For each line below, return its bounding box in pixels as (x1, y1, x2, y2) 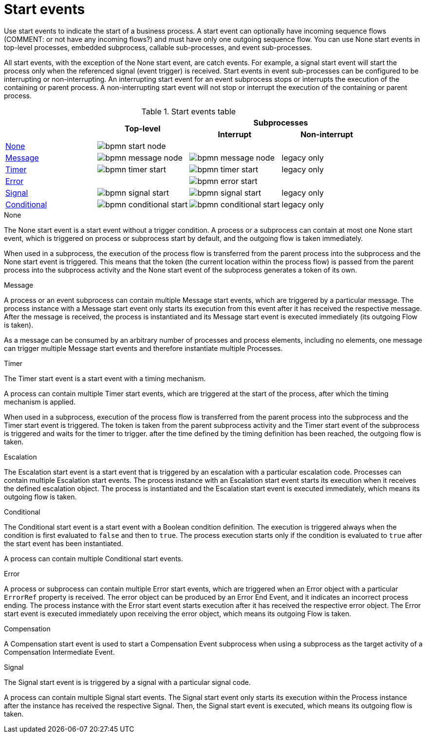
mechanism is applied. (4, 397, 76, 406)
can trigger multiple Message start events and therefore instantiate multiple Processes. (4, 344, 283, 352)
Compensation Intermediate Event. (4, 647, 115, 656)
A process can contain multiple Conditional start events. (4, 554, 183, 563)
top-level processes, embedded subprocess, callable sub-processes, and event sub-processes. (4, 43, 312, 52)
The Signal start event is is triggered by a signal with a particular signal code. (4, 678, 251, 686)
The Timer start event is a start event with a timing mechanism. (4, 374, 206, 383)
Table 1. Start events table (141, 106, 236, 116)
